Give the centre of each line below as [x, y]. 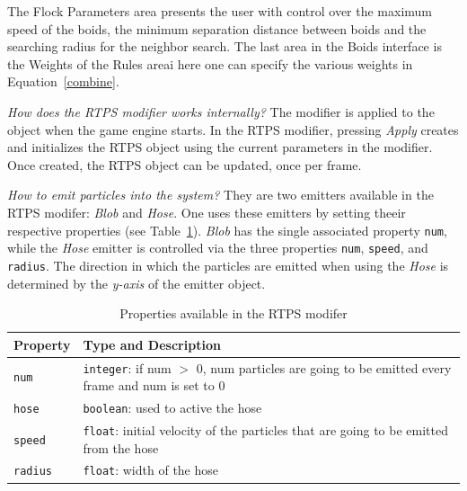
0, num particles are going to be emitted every [324, 367]
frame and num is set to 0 [154, 385]
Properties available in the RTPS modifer [233, 313]
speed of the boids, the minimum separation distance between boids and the [217, 28]
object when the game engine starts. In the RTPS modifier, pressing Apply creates [233, 129]
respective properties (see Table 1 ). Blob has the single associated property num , [227, 230]
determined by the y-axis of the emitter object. [137, 283]
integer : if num [127, 367]
